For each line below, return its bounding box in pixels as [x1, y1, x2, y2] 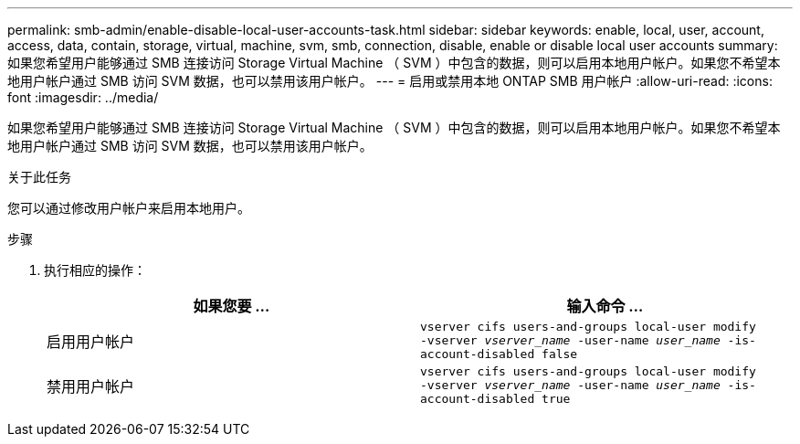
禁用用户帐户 [47, 376, 135, 396]
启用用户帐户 [47, 332, 135, 351]
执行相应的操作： [44, 262, 146, 278]
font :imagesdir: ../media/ [7, 90, 159, 105]
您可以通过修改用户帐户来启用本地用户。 [7, 200, 250, 216]
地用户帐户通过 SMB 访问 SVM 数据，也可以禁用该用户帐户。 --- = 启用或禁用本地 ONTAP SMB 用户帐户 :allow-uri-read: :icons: [7, 73, 773, 89]
